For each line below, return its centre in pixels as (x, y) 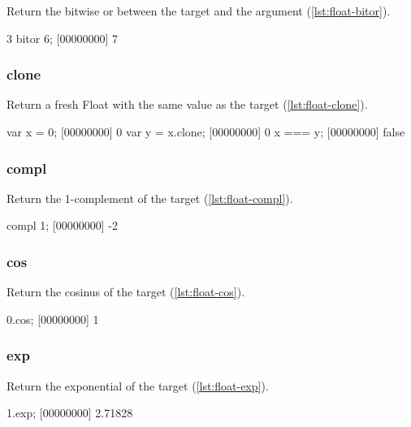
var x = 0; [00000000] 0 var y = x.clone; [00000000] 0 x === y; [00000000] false (206, 132)
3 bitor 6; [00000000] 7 (62, 38)
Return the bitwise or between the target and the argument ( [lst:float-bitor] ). (199, 11)
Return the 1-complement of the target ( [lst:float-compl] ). (150, 198)
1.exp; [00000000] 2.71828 (70, 413)
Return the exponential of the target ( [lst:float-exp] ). (138, 385)
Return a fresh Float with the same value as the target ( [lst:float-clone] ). (187, 104)
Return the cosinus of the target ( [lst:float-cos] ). (126, 292)
